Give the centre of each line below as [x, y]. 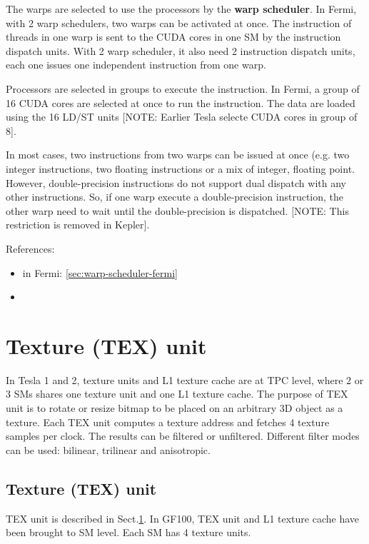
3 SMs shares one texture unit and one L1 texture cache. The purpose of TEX [177, 394]
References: [30, 248]
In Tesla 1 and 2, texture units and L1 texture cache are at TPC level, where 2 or [185, 379]
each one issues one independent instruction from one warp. [136, 65]
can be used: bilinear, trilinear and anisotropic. [108, 449]
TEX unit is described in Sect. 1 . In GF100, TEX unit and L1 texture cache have [183, 518]
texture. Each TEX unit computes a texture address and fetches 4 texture [168, 422]
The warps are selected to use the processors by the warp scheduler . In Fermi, [181, 9]
